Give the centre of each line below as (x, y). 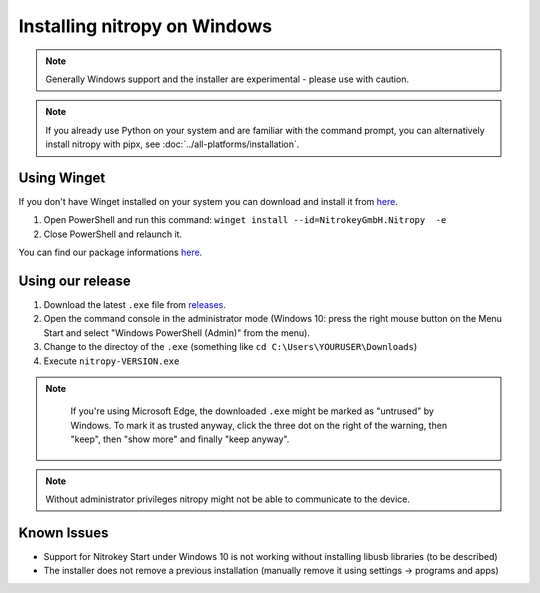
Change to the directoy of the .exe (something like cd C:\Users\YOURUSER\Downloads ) (230, 347)
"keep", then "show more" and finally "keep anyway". (180, 439)
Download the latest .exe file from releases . (135, 305)
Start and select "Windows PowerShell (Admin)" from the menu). (176, 332)
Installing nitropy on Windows (145, 26)
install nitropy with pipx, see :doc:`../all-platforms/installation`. (172, 144)
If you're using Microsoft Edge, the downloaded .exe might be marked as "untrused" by (252, 411)
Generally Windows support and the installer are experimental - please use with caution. (227, 79)
